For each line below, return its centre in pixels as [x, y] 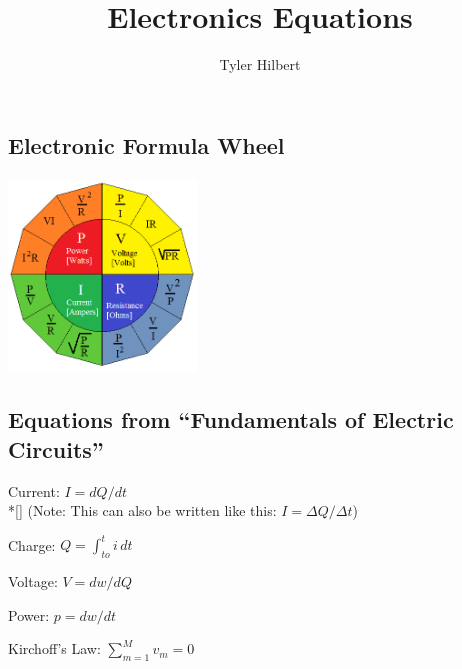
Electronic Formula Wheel [146, 144]
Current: [34, 490]
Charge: [32, 544]
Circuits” [56, 448]
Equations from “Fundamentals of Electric [231, 419]
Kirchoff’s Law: [54, 648]
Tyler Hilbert [260, 64]
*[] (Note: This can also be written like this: [142, 510]
